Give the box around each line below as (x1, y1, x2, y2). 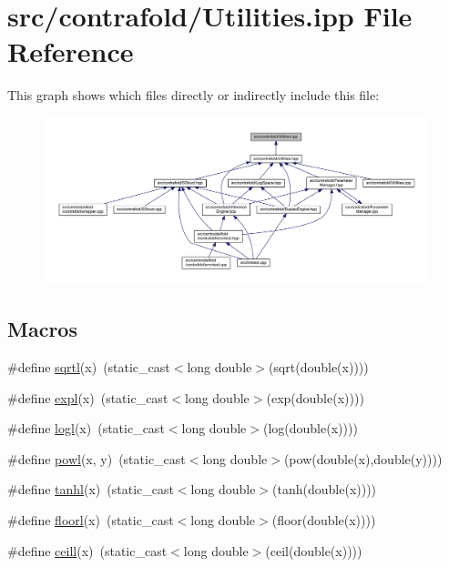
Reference (7, 33, 134, 70)
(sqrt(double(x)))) (268, 357, 369, 376)
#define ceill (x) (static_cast (7, 541, 168, 560)
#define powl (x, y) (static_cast (7, 449, 186, 468)
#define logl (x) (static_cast (7, 419, 165, 438)
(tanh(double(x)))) (272, 480, 377, 499)
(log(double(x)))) (262, 419, 358, 438)
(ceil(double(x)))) (265, 541, 362, 560)
